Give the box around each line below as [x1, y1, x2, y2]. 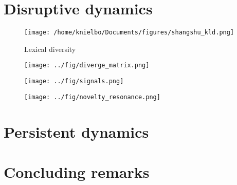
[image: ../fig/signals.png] [24, 78, 124, 85]
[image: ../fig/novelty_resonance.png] [24, 93, 160, 101]
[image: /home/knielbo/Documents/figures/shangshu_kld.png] [24, 29, 234, 36]
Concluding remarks [4, 161, 150, 182]
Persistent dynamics [4, 121, 149, 142]
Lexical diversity [24, 43, 76, 54]
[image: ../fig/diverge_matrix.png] [24, 62, 150, 69]
